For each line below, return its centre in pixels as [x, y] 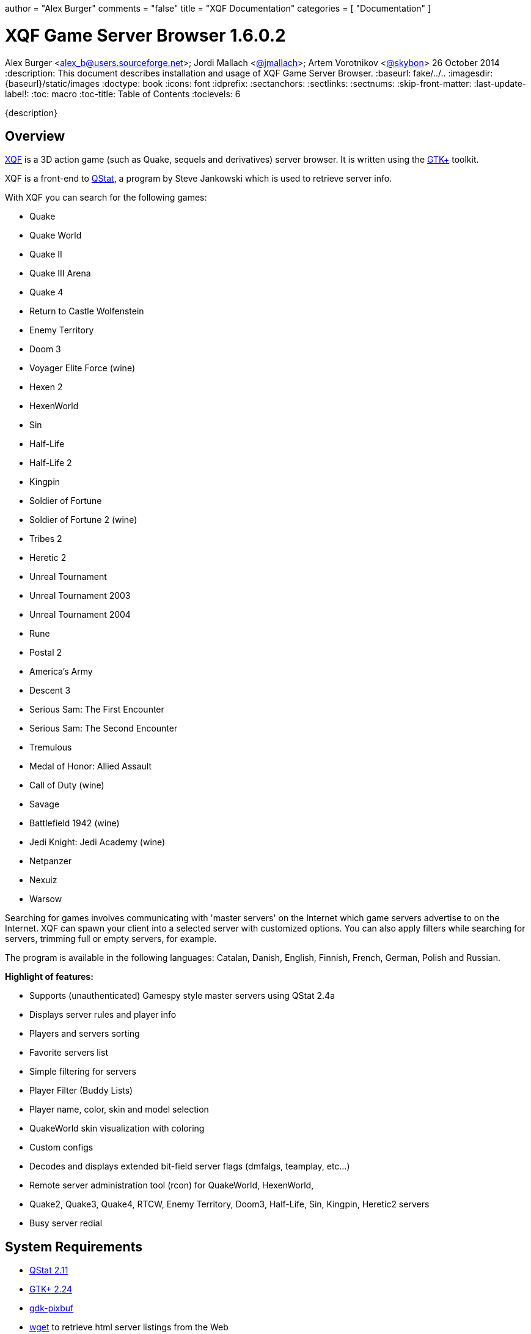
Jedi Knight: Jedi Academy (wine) [97, 842]
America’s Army [61, 672]
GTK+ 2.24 [51, 1289]
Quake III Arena [60, 273]
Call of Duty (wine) [67, 785]
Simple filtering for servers [83, 1072]
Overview [35, 136]
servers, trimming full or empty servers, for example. [111, 939]
